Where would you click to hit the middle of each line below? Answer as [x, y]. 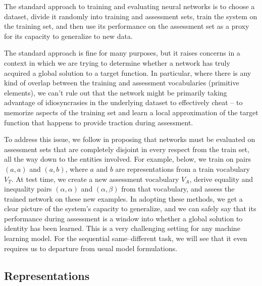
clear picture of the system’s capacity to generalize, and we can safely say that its [130, 208]
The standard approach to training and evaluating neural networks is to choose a [129, 6]
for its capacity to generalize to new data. [68, 36]
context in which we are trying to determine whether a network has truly [117, 62]
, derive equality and [221, 179]
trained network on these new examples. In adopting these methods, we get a [123, 198]
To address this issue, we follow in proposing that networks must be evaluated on [130, 139]
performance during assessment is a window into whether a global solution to [123, 218]
